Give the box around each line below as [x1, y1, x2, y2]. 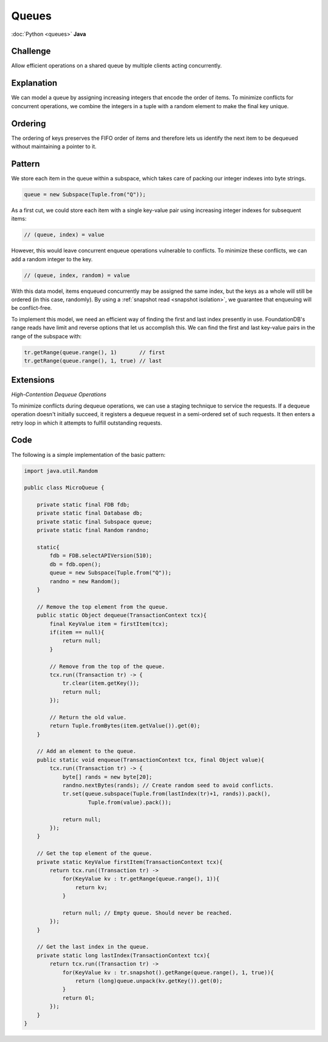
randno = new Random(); [49, 578, 121, 584]
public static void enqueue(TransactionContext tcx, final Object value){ [36, 756, 264, 763]
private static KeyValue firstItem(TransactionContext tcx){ [36, 859, 223, 865]
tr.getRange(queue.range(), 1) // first [24, 349, 165, 355]
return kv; [75, 884, 108, 891]
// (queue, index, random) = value [24, 272, 130, 279]
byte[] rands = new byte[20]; [62, 773, 152, 780]
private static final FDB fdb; [36, 501, 130, 509]
